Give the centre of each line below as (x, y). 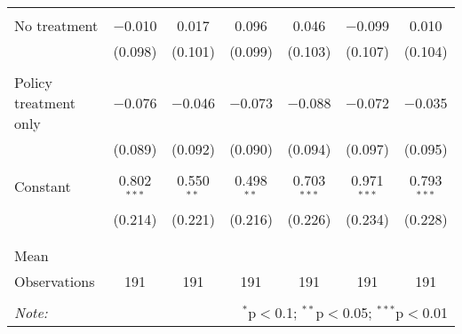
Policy (33, 82)
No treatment (56, 25)
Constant (43, 187)
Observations (55, 281)
